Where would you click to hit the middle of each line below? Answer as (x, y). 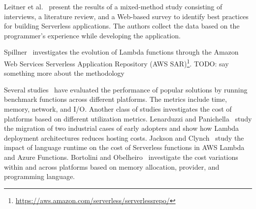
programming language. (39, 176)
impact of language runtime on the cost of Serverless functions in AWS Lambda (124, 147)
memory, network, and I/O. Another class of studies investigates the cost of (118, 109)
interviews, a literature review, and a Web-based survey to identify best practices (126, 16)
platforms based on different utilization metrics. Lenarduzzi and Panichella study (128, 118)
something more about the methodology (64, 73)
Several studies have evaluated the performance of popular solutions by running (126, 89)
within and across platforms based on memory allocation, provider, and (112, 166)
